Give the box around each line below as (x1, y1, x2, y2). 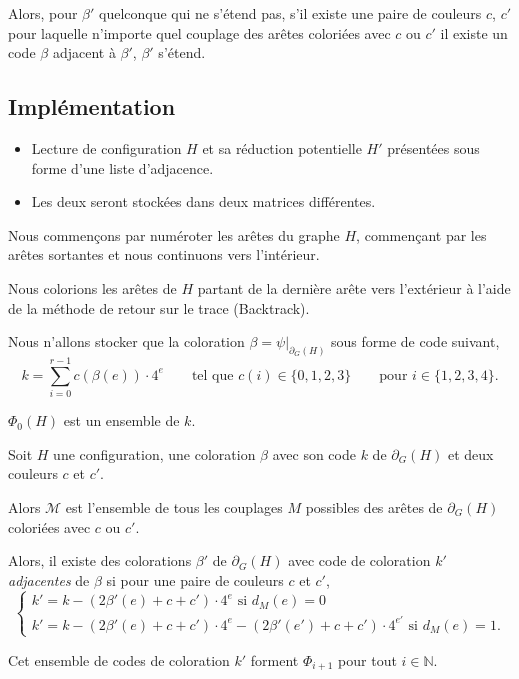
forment (250, 649, 299, 670)
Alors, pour (8, 3, 78, 23)
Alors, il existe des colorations (8, 550, 192, 571)
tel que (191, 368, 234, 383)
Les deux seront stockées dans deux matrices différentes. (31, 191, 376, 212)
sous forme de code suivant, (331, 331, 500, 352)
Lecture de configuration (31, 137, 182, 158)
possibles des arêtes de (305, 496, 443, 517)
